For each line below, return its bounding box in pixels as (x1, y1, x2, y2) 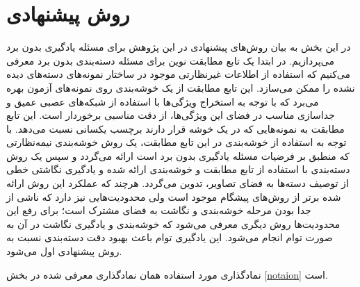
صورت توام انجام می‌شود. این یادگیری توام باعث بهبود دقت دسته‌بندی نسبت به (6, 230, 333, 245)
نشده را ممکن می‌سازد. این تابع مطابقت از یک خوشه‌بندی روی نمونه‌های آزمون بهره (6, 80, 355, 95)
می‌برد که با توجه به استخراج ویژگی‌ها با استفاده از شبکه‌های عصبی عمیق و (6, 94, 319, 108)
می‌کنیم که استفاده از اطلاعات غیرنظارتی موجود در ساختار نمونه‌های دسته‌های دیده (6, 67, 350, 81)
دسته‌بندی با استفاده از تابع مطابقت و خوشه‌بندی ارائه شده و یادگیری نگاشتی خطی (6, 162, 350, 177)
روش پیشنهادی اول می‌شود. (6, 244, 122, 259)
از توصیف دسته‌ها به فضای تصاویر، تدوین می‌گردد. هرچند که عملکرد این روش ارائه (6, 176, 349, 190)
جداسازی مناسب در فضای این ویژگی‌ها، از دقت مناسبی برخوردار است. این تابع (6, 108, 335, 122)
